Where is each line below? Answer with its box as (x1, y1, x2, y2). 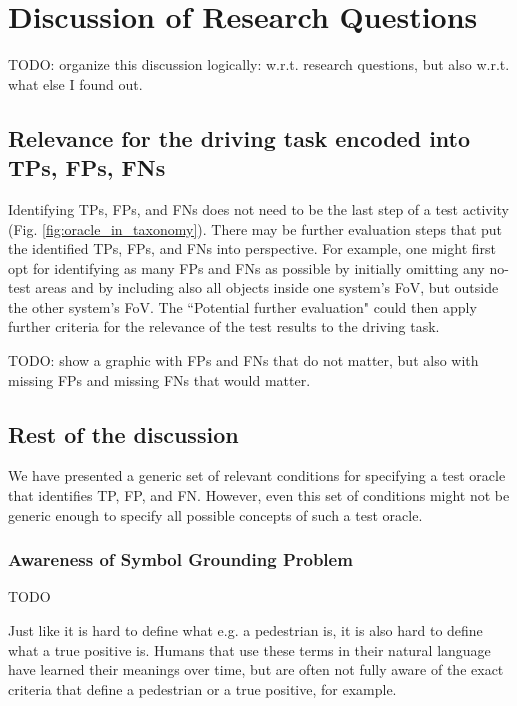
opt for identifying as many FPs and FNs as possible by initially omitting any (8, 257, 485, 278)
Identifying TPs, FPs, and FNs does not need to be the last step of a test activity (8, 198, 510, 219)
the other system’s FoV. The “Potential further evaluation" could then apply (8, 296, 477, 317)
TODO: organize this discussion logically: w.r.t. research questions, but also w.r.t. (8, 54, 510, 75)
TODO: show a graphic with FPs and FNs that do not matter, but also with (8, 350, 479, 371)
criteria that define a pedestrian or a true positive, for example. (8, 678, 397, 699)
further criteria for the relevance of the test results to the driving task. (8, 316, 440, 337)
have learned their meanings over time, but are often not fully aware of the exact (8, 659, 504, 680)
